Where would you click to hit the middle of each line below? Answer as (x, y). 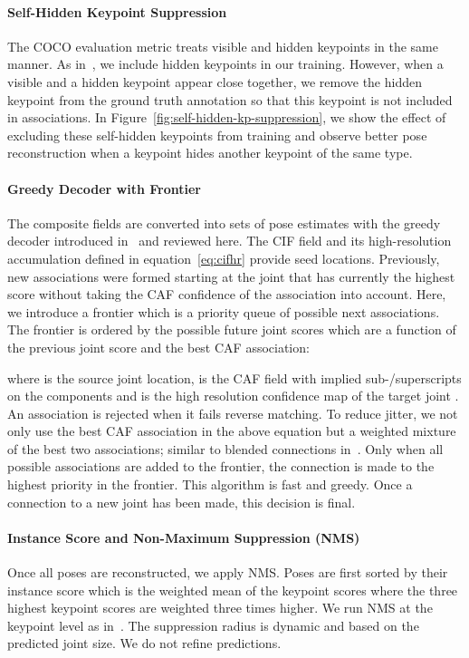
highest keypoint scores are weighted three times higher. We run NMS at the (220, 608)
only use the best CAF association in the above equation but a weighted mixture (232, 431)
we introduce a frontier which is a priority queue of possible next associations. (224, 311)
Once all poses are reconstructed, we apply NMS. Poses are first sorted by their (228, 572)
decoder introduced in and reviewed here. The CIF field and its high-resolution (230, 241)
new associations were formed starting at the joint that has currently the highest (231, 276)
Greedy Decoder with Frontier (104, 188)
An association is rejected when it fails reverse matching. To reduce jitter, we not (233, 413)
